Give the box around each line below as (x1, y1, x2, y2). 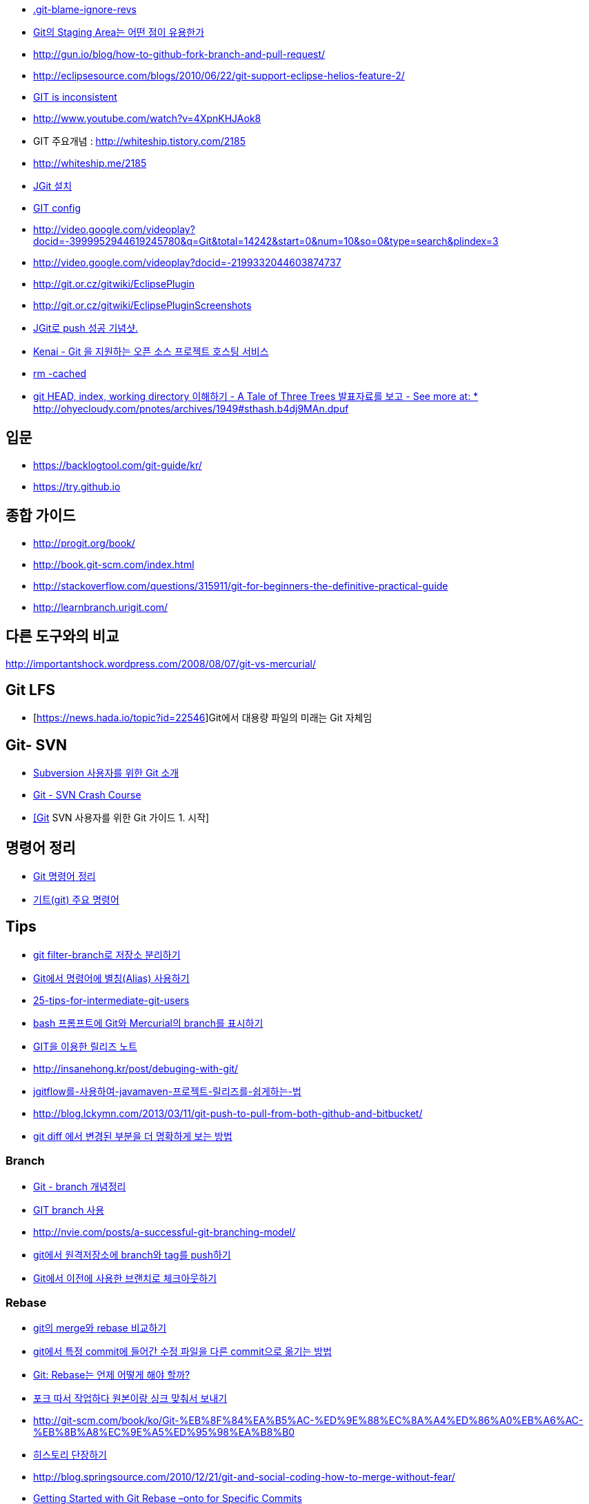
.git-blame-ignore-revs (33, 3, 137, 15)
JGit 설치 (33, 180, 72, 192)
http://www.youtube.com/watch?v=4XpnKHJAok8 (33, 112, 261, 124)
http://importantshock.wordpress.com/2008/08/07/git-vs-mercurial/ (6, 657, 316, 670)
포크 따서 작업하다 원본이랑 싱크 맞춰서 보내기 (33, 1392, 228, 1405)
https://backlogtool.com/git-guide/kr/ (33, 459, 202, 471)
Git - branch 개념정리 (33, 1180, 126, 1192)
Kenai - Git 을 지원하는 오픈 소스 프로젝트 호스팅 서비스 (33, 345, 269, 357)
